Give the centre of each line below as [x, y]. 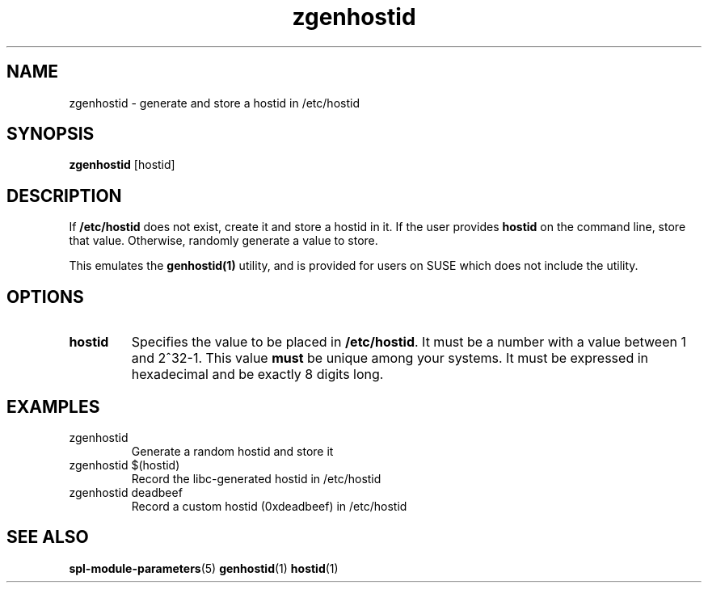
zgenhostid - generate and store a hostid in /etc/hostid [214, 103]
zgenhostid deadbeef [126, 492]
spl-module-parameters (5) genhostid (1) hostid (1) [204, 568]
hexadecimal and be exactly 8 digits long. [257, 374]
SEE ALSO [48, 537]
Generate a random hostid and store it [232, 451]
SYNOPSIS [51, 134]
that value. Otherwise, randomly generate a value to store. [223, 241]
